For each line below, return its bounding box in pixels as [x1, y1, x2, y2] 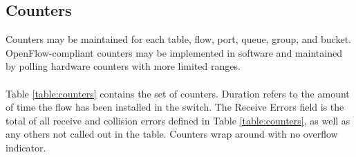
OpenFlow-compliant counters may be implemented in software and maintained [6, 45, 342, 59]
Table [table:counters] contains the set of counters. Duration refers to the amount [6, 86, 350, 100]
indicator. [6, 140, 46, 154]
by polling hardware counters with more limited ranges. [6, 59, 241, 73]
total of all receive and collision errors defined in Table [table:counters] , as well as [6, 113, 350, 127]
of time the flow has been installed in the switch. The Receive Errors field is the [6, 100, 344, 114]
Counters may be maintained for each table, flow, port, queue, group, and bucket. [6, 32, 351, 46]
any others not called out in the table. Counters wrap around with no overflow [6, 127, 338, 141]
